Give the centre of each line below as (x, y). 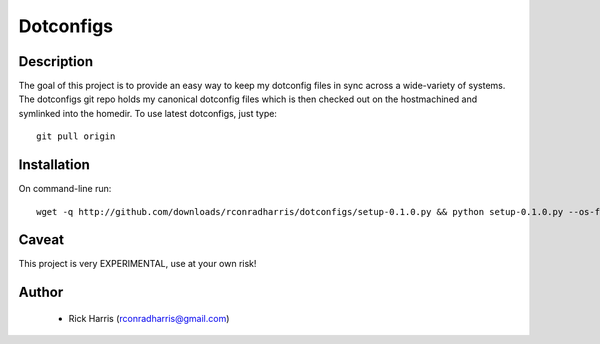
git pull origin (76, 136)
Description (56, 61)
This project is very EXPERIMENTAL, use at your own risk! (137, 264)
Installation (54, 165)
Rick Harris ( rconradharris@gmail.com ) (149, 318)
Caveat (41, 240)
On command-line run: (65, 189)
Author (41, 292)
